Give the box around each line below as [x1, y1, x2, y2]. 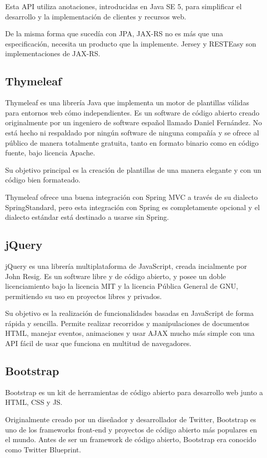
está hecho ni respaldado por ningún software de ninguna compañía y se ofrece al [5, 127, 259, 138]
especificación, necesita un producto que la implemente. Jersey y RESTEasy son [5, 38, 256, 49]
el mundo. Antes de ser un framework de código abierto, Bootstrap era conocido [5, 434, 256, 445]
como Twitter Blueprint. [5, 444, 81, 454]
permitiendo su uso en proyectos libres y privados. [5, 290, 162, 301]
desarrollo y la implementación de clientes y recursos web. [5, 11, 186, 21]
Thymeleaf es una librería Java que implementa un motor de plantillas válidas [5, 97, 249, 108]
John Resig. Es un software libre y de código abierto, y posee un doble [5, 270, 226, 281]
